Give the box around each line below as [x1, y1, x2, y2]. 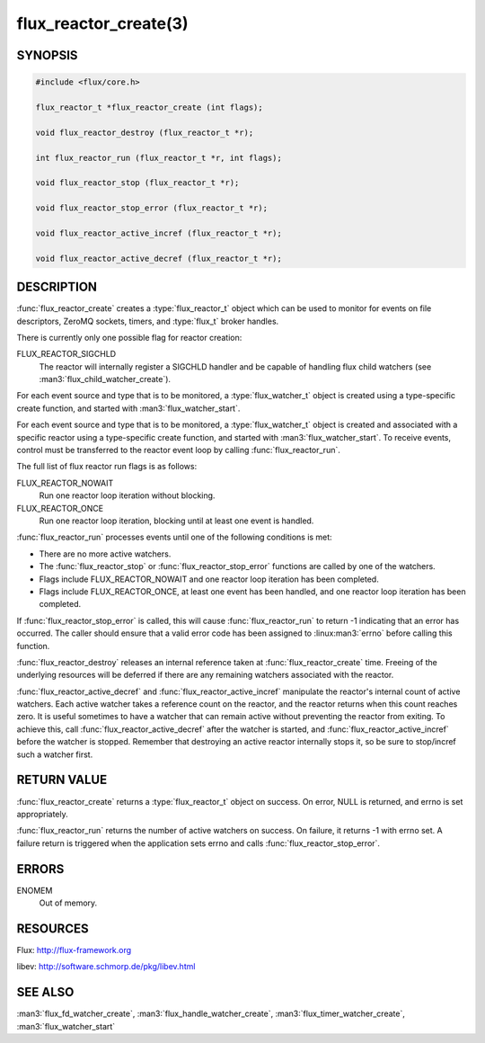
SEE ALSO [16, 985, 75, 1000]
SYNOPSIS [16, 48, 78, 63]
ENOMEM [16, 885, 53, 896]
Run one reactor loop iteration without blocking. [39, 490, 216, 501]
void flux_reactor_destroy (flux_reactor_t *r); [35, 127, 254, 138]
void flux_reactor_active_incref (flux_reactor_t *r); [35, 227, 282, 238]
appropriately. [16, 808, 69, 819]
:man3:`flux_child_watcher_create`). [39, 374, 171, 385]
